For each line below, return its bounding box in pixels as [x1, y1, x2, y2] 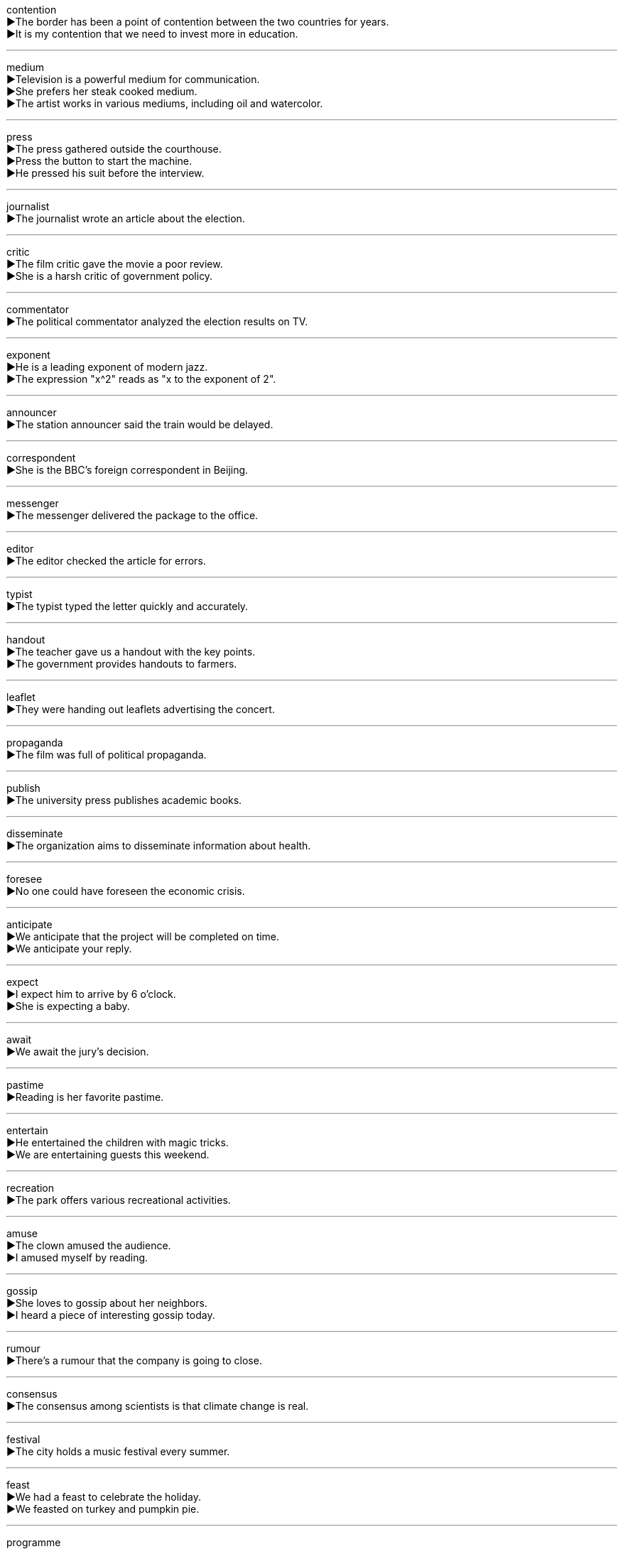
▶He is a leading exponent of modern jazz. [6, 361, 208, 373]
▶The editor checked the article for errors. [6, 555, 206, 567]
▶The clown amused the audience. [6, 1239, 171, 1251]
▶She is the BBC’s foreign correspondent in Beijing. [6, 464, 249, 476]
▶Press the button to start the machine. [6, 155, 193, 167]
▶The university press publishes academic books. [6, 794, 242, 806]
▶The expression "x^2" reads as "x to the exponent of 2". [6, 373, 276, 385]
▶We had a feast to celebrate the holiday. [6, 1491, 201, 1503]
